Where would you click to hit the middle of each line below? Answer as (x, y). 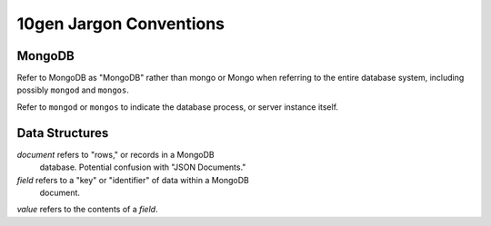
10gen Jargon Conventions (121, 24)
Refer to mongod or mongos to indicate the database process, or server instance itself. (178, 107)
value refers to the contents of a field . (87, 210)
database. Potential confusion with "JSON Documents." (143, 167)
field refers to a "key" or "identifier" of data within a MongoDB (133, 180)
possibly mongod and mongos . (73, 90)
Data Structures (63, 133)
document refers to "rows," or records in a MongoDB (115, 154)
